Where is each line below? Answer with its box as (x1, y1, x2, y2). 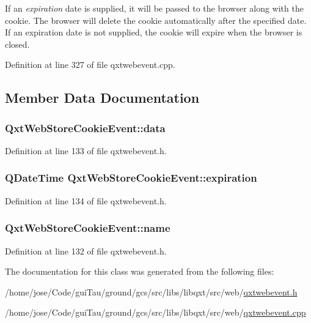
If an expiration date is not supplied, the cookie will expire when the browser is (5, 26, 302, 39)
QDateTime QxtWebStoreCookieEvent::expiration (5, 170, 257, 185)
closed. (5, 37, 30, 50)
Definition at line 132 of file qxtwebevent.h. (5, 244, 167, 257)
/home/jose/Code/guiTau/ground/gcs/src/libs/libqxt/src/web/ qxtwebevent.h (5, 285, 298, 298)
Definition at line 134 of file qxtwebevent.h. (5, 194, 167, 207)
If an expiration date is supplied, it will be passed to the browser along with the (5, 2, 304, 14)
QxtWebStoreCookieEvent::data (5, 120, 166, 135)
